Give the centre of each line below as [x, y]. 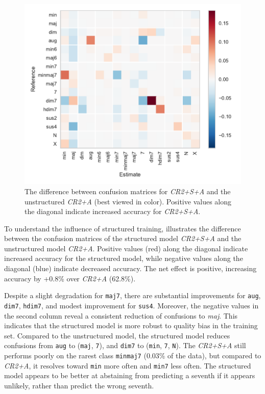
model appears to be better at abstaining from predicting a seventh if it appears [130, 375]
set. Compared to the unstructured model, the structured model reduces [117, 335]
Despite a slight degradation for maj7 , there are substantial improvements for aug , [132, 295]
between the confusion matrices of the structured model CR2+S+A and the [123, 238]
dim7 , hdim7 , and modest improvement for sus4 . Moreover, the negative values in [131, 305]
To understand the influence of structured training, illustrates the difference [123, 228]
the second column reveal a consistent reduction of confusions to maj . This [121, 315]
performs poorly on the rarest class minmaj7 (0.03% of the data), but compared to [133, 356]
